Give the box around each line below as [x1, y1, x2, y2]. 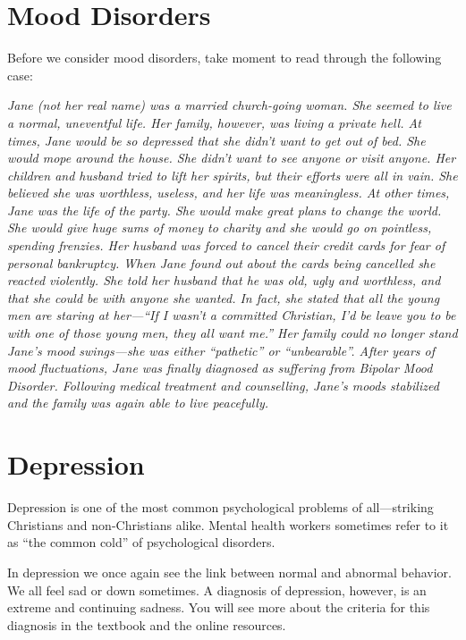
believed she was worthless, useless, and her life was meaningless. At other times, [7, 183, 450, 202]
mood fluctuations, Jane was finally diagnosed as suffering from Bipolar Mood [7, 358, 433, 377]
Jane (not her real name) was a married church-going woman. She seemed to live [7, 96, 452, 114]
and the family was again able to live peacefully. [7, 393, 269, 412]
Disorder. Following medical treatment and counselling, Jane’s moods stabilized [7, 375, 439, 394]
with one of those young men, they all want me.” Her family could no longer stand [7, 324, 458, 342]
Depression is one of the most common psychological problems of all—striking [7, 498, 434, 517]
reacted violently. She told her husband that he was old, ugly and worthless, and [7, 271, 441, 290]
